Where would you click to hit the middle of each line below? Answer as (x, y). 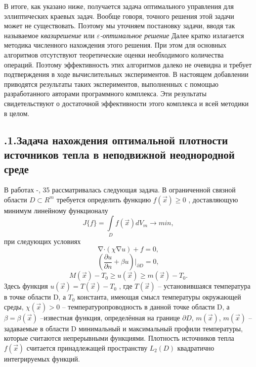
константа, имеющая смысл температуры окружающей (159, 297)
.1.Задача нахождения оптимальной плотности (116, 140)
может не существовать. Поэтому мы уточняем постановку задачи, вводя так (120, 26)
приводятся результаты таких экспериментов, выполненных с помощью (111, 84)
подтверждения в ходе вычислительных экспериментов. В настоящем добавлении (126, 74)
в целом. (17, 113)
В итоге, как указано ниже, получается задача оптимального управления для (119, 6)
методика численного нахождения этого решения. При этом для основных (115, 45)
